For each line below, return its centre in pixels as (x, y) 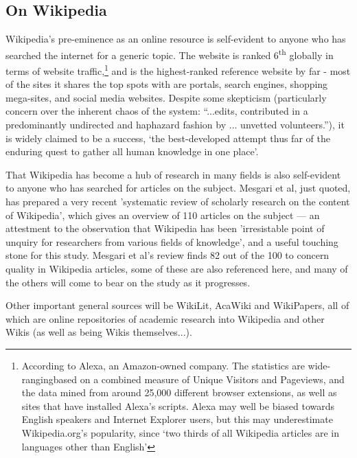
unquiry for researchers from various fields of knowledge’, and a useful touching (172, 241)
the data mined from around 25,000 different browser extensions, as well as (179, 392)
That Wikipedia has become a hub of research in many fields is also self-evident (173, 174)
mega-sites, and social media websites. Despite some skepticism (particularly (166, 97)
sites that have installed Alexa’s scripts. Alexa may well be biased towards (178, 405)
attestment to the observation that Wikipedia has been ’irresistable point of (165, 228)
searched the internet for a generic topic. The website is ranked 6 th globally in (170, 54)
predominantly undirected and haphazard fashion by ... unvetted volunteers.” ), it (175, 125)
